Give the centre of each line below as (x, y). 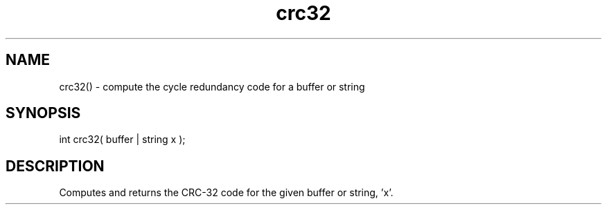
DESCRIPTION (55, 166)
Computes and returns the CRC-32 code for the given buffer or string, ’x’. (226, 193)
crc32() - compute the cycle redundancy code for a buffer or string (212, 86)
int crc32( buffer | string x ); (122, 140)
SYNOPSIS (43, 113)
